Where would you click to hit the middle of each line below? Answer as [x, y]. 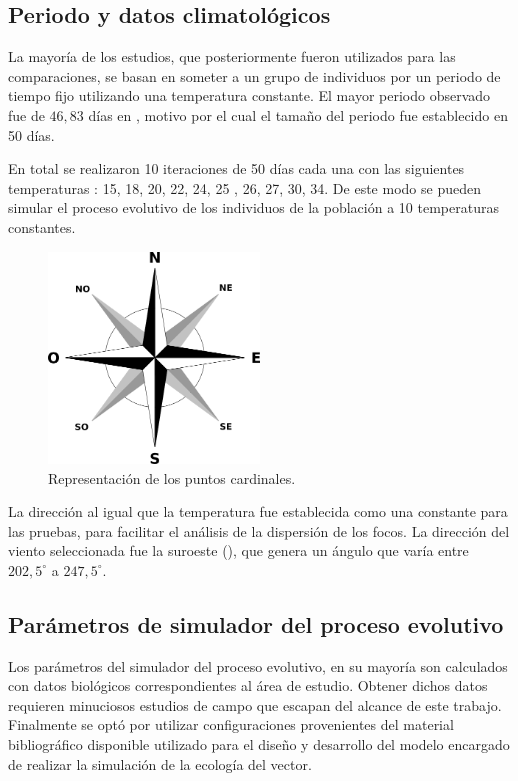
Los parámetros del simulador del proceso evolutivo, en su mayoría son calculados [258, 665]
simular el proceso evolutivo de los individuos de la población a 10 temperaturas [253, 207]
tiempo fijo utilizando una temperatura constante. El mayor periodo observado [249, 95]
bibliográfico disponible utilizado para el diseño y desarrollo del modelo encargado [259, 744]
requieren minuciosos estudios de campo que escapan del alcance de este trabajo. [255, 704]
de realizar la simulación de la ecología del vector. [160, 763]
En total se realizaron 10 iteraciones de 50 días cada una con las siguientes [236, 168]
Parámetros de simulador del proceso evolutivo [256, 623]
